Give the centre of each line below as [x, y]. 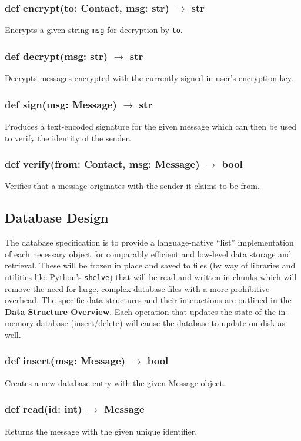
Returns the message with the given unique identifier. [101, 431]
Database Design [57, 218]
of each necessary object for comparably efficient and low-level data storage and [148, 253]
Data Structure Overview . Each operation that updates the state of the [141, 311]
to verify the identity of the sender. [68, 137]
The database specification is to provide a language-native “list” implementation [149, 242]
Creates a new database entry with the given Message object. [115, 382]
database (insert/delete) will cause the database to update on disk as [161, 323]
